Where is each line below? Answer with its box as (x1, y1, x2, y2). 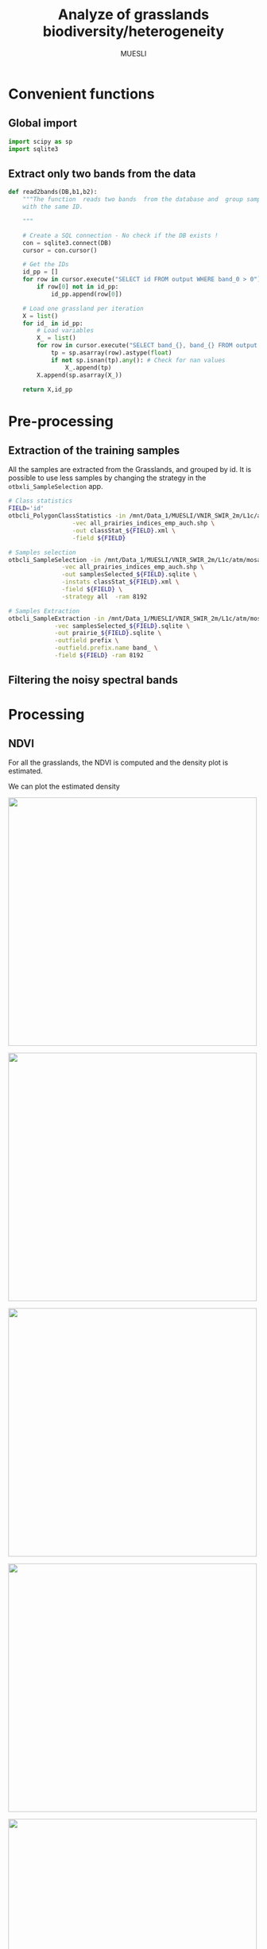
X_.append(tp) (64, 363, 112, 371)
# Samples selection (8, 548, 77, 556)
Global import (8, 117, 78, 130)
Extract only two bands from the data (8, 167, 196, 180)
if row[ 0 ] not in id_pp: (37, 283, 119, 291)
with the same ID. (22, 203, 83, 211)
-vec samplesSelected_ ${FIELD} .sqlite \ (54, 622, 191, 630)
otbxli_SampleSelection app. (8, 482, 103, 491)
